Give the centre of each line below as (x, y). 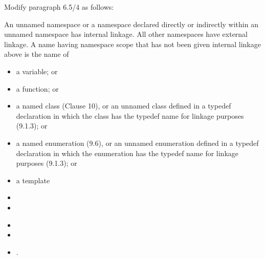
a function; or (37, 88)
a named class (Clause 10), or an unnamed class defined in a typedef (124, 106)
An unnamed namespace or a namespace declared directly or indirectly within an (131, 24)
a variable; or (37, 71)
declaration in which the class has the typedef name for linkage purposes (130, 115)
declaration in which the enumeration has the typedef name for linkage (127, 153)
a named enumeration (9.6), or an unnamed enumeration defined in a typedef (137, 143)
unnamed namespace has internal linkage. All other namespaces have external (126, 34)
